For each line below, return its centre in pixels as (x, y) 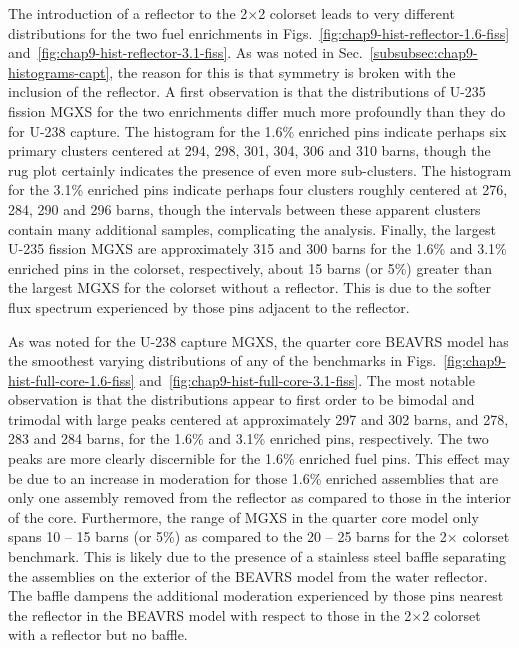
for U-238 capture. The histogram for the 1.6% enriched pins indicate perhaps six (257, 130)
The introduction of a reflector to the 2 (128, 13)
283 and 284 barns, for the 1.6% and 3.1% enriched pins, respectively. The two (248, 438)
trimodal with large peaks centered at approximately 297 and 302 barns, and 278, (258, 418)
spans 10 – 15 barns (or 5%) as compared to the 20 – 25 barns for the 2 (227, 536)
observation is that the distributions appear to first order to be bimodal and (241, 399)
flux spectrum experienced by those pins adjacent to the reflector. (209, 306)
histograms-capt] (59, 71)
